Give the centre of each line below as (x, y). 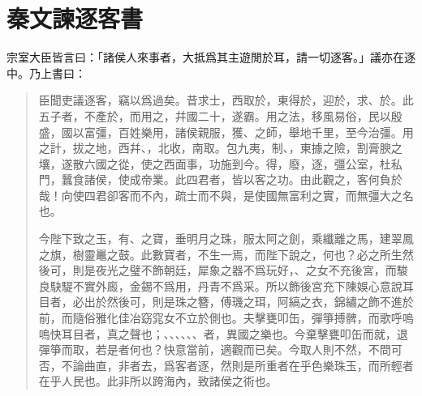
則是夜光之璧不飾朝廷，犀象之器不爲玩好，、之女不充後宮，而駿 (240, 270)
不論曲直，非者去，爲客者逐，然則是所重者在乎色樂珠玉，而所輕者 (237, 365)
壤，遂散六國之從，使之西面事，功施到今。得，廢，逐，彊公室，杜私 (220, 163)
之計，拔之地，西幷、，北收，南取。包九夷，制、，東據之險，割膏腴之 (220, 148)
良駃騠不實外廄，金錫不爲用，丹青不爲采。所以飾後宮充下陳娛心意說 (220, 285)
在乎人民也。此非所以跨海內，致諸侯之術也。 (158, 381)
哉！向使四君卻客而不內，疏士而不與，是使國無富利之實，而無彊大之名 (226, 195)
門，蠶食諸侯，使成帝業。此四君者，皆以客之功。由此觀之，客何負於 (220, 179)
